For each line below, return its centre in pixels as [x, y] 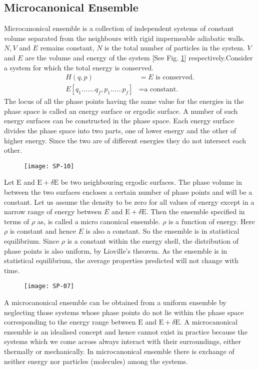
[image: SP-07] [49, 286]
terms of [17, 221]
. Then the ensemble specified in [195, 211]
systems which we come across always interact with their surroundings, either [123, 341]
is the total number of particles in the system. [175, 48]
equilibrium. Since [32, 241]
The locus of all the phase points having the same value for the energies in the [124, 101]
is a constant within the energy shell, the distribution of [153, 241]
